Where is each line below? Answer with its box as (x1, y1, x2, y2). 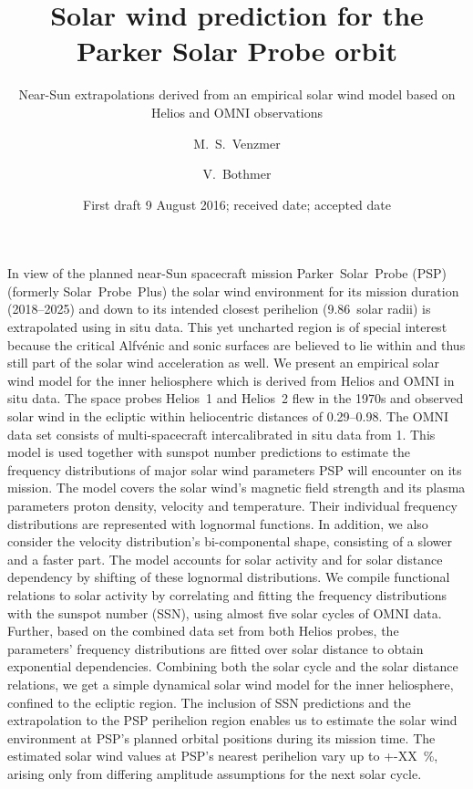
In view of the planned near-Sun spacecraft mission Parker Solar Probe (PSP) (7, 264, 447, 283)
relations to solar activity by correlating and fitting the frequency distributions (7, 585, 447, 604)
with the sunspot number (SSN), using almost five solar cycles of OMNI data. (7, 603, 442, 622)
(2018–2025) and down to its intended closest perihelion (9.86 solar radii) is (7, 299, 431, 318)
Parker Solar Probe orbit (77, 32, 397, 69)
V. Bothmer (202, 164, 272, 183)
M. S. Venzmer (193, 133, 281, 152)
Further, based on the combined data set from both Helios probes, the (7, 621, 399, 640)
